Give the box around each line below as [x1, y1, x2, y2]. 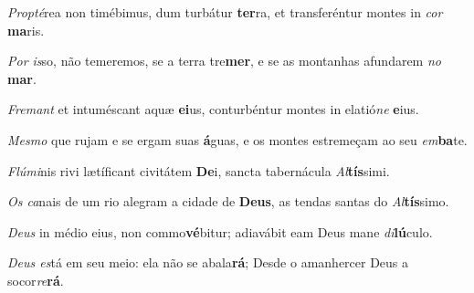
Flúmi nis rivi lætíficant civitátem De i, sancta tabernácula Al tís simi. [7, 161, 390, 180]
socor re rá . [7, 270, 64, 289]
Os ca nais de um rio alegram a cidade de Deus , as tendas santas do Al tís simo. [7, 192, 449, 211]
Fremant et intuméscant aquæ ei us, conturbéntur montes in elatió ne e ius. [7, 99, 419, 119]
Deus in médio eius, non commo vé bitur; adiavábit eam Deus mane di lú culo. [7, 222, 433, 241]
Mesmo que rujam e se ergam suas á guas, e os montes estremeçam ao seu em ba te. [7, 130, 468, 149]
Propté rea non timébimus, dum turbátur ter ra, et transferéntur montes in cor [7, 3, 443, 21]
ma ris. [7, 20, 45, 39]
